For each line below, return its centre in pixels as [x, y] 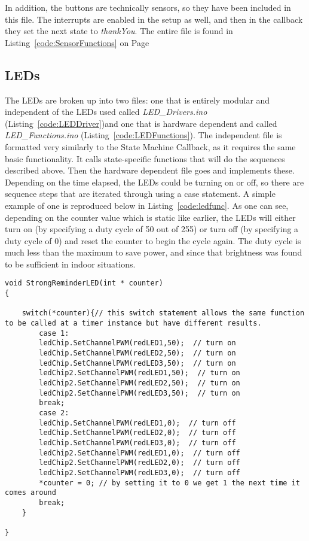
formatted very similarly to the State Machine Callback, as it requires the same [150, 146]
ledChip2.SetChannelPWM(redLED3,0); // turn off [140, 472]
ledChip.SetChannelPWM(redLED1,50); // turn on [137, 343]
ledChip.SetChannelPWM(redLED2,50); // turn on [137, 353]
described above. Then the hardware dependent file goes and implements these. [150, 170]
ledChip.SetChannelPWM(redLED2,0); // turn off [137, 433]
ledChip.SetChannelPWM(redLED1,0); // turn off [137, 423]
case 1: [54, 333]
